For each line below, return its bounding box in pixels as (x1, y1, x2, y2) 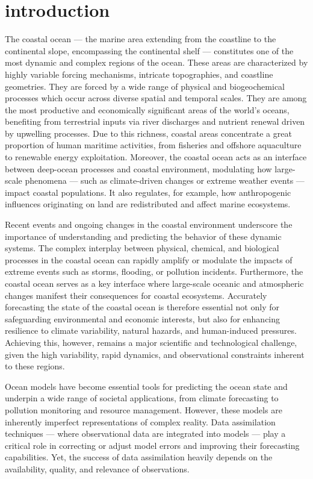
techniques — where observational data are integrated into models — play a (5, 427, 286, 440)
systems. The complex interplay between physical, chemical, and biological (5, 242, 279, 254)
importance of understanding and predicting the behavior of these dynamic (5, 230, 282, 242)
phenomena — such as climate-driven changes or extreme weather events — (25, 174, 305, 187)
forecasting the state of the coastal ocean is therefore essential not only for (5, 301, 279, 313)
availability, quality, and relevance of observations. (5, 462, 190, 475)
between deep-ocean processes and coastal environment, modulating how (5, 162, 272, 175)
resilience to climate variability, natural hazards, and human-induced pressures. (5, 324, 297, 337)
